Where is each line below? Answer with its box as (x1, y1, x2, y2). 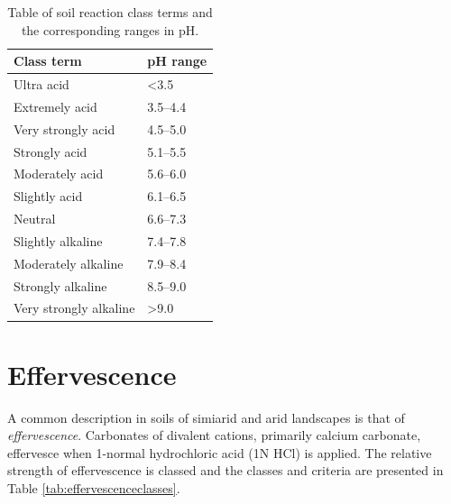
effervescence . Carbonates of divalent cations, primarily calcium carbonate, (7, 426, 421, 444)
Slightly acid (14, 187, 83, 206)
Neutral (14, 209, 56, 228)
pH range (147, 51, 207, 70)
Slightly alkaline (14, 231, 103, 250)
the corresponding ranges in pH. (21, 20, 199, 39)
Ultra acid (14, 75, 69, 94)
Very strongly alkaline (14, 298, 135, 317)
